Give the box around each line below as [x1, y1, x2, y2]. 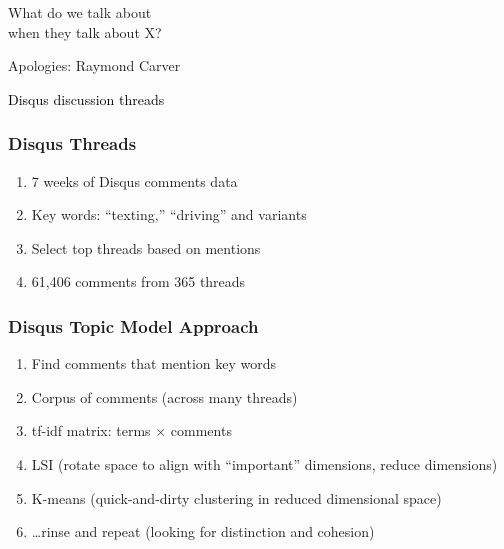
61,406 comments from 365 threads [31, 271, 246, 292]
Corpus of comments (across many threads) [31, 386, 298, 407]
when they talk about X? [8, 21, 162, 42]
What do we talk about [8, 2, 152, 22]
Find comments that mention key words [31, 353, 276, 374]
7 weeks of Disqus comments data [31, 170, 238, 191]
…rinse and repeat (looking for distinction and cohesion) [31, 521, 375, 542]
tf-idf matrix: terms [31, 420, 151, 441]
